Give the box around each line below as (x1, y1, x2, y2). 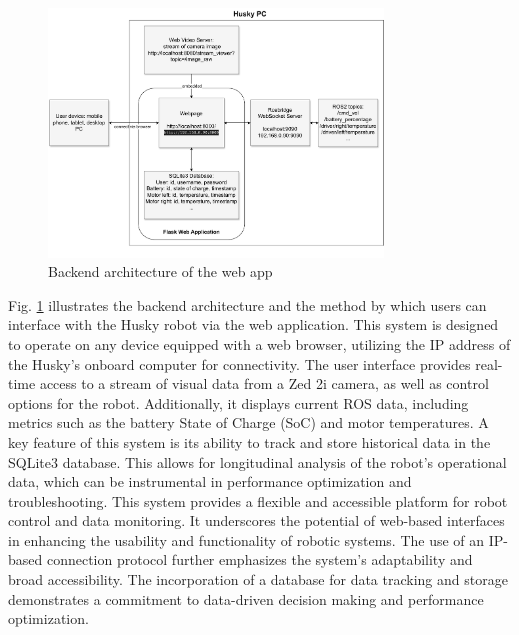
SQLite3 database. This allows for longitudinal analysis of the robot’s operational (8, 451, 507, 472)
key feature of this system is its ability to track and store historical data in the (8, 431, 491, 452)
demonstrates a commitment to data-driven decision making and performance (8, 588, 484, 609)
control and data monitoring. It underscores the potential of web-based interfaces (8, 510, 505, 531)
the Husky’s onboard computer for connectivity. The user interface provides (8, 353, 471, 374)
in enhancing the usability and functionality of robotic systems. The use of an (8, 529, 485, 550)
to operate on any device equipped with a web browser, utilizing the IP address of (8, 333, 511, 354)
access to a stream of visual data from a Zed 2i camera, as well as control (39, 373, 489, 394)
